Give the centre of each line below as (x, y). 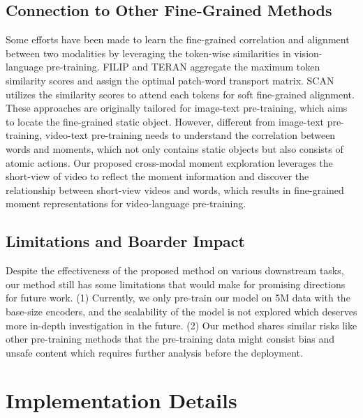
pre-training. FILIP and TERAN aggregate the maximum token (183, 67)
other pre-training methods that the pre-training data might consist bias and (170, 339)
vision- (308, 53)
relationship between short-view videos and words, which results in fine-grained (175, 189)
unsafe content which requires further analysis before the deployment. (154, 352)
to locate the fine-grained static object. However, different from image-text (165, 121)
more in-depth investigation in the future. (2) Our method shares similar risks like (181, 325)
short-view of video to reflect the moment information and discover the (157, 176)
